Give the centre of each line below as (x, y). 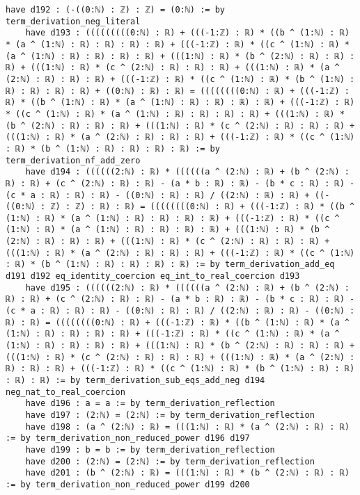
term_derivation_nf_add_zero (73, 160)
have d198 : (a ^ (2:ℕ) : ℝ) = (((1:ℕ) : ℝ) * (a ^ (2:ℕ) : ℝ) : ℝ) (187, 427)
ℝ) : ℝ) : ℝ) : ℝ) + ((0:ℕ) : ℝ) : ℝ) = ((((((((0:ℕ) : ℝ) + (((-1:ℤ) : (178, 91)
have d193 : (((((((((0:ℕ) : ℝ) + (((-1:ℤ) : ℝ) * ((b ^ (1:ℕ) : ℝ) (187, 33)
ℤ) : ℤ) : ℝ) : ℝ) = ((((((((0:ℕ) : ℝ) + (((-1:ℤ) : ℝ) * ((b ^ (203, 207)
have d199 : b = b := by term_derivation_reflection (150, 449)
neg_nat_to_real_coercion (65, 392)
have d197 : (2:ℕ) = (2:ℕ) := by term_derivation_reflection (170, 415)
